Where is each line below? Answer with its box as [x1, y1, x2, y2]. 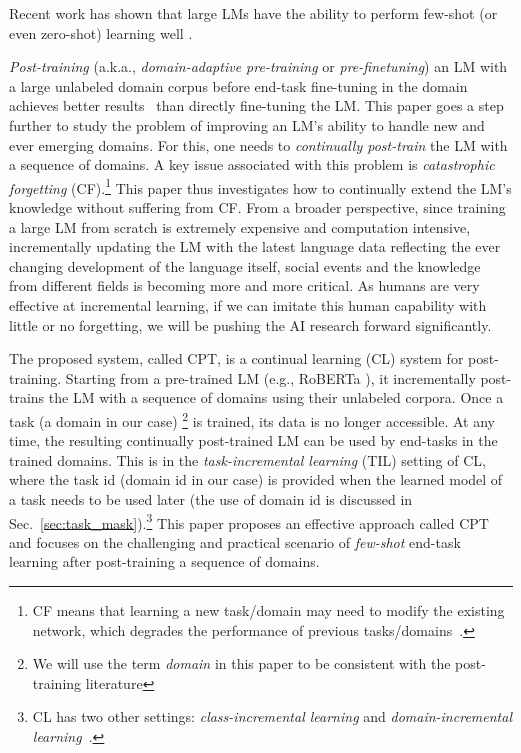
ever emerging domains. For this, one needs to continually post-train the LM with [9, 134, 508, 155]
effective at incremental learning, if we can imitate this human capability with [9, 294, 487, 315]
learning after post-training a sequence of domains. [9, 551, 320, 572]
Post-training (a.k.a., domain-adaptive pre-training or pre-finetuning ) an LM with [9, 56, 508, 77]
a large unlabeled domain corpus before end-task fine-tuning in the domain [9, 75, 468, 96]
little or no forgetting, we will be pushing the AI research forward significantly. [9, 314, 492, 335]
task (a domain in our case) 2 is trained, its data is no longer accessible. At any [9, 407, 495, 431]
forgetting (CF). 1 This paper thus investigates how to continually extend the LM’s [9, 174, 512, 198]
